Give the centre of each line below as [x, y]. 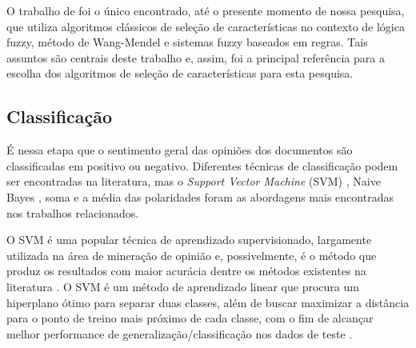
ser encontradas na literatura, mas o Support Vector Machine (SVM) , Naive [194, 181]
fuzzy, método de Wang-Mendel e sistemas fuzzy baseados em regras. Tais [187, 42]
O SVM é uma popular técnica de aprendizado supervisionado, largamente [189, 240]
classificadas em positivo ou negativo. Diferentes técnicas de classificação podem [202, 165]
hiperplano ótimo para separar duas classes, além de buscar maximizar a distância [208, 302]
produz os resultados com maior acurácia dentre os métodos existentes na [186, 271]
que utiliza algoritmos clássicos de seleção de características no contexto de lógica [206, 26]
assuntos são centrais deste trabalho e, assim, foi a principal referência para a [196, 57]
